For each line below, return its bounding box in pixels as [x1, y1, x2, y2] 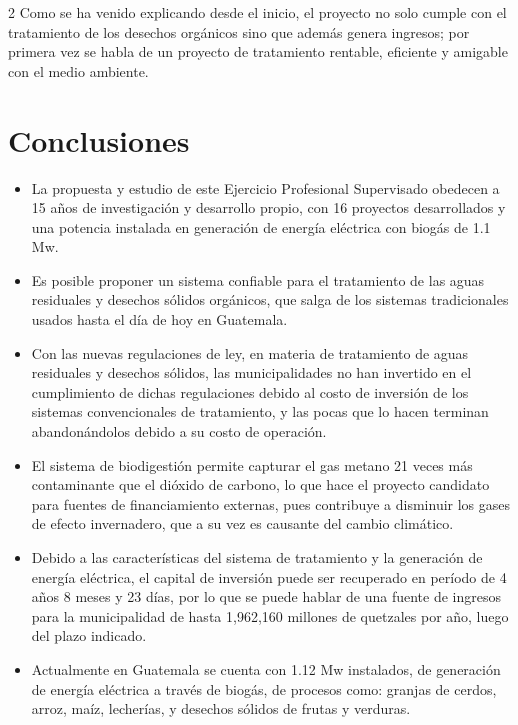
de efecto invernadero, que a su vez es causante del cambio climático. [31, 513, 454, 534]
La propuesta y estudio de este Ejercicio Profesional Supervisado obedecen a [31, 177, 500, 198]
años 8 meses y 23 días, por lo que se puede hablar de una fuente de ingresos [31, 586, 502, 607]
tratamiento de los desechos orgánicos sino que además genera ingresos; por [8, 21, 470, 42]
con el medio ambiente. [8, 60, 149, 81]
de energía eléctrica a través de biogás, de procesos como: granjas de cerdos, [31, 678, 497, 699]
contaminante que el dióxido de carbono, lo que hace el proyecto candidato [31, 474, 490, 495]
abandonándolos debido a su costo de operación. [31, 421, 327, 442]
